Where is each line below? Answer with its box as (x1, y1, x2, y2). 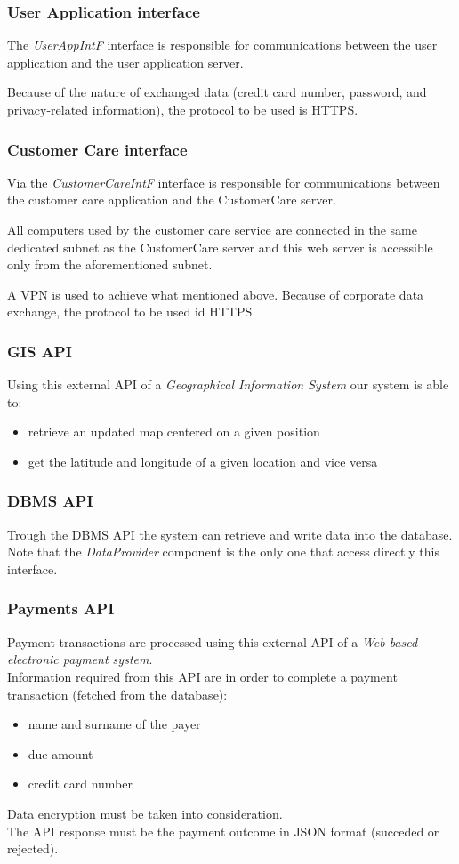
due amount (28, 744, 93, 763)
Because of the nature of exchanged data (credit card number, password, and (7, 83, 427, 101)
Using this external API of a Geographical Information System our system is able (7, 375, 449, 394)
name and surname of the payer (28, 715, 201, 733)
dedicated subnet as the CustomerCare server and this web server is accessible (7, 237, 433, 256)
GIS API (7, 340, 72, 362)
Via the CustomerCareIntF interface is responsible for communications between (7, 172, 440, 191)
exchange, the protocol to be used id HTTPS (7, 302, 253, 321)
